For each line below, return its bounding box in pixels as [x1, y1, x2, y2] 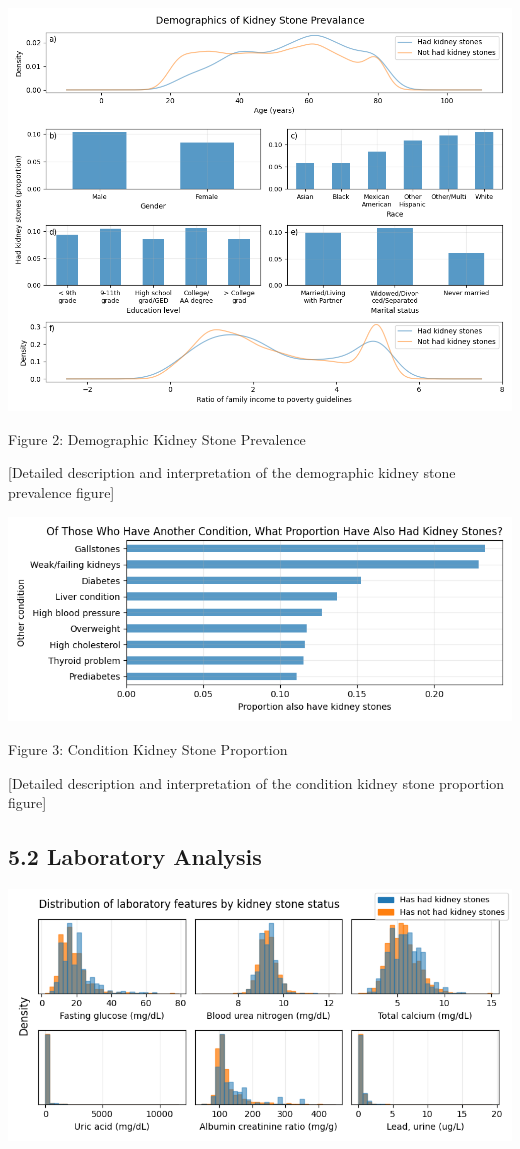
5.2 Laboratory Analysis [8, 841, 262, 872]
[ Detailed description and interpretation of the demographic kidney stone [8, 462, 456, 483]
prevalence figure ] [8, 481, 115, 502]
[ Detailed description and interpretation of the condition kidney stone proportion [8, 772, 505, 793]
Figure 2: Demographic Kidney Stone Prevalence [8, 428, 306, 449]
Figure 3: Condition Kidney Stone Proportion [8, 738, 288, 759]
